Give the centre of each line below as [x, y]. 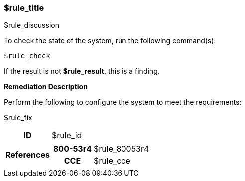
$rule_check [27, 56]
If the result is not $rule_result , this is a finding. [82, 71]
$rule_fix [18, 118]
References [28, 155]
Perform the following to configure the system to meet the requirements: [123, 102]
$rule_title [24, 8]
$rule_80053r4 [122, 149]
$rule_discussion [32, 25]
